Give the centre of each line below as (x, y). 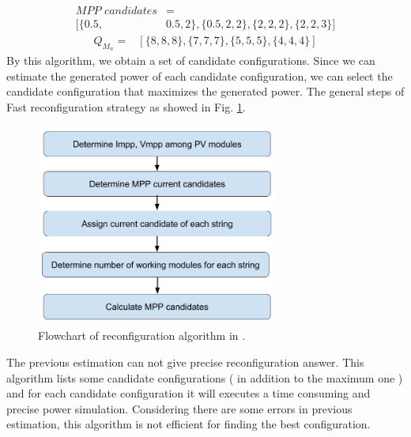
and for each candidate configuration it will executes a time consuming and (189, 393)
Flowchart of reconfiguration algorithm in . (142, 335)
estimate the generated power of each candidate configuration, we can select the (200, 75)
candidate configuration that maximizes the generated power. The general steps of (205, 91)
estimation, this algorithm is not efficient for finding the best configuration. (189, 424)
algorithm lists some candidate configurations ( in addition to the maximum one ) (205, 377)
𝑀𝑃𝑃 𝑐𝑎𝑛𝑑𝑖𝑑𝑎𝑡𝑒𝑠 (116, 11)
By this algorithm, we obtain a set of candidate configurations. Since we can (191, 60)
